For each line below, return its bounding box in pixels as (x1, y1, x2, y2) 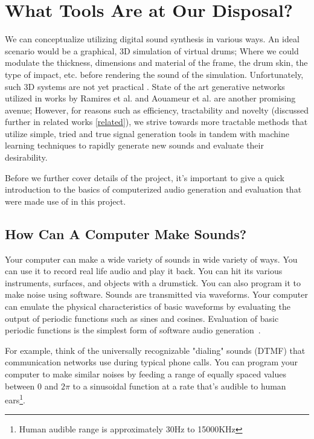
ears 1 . (5, 392, 25, 406)
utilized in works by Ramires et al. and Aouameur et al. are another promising (5, 92, 296, 104)
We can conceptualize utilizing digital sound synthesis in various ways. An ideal (5, 33, 300, 45)
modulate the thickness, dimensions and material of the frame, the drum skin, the (5, 56, 308, 69)
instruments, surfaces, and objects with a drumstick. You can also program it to (5, 276, 301, 289)
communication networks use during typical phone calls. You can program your (5, 356, 298, 368)
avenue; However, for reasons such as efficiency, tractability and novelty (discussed (5, 103, 309, 116)
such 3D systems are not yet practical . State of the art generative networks (5, 80, 285, 92)
